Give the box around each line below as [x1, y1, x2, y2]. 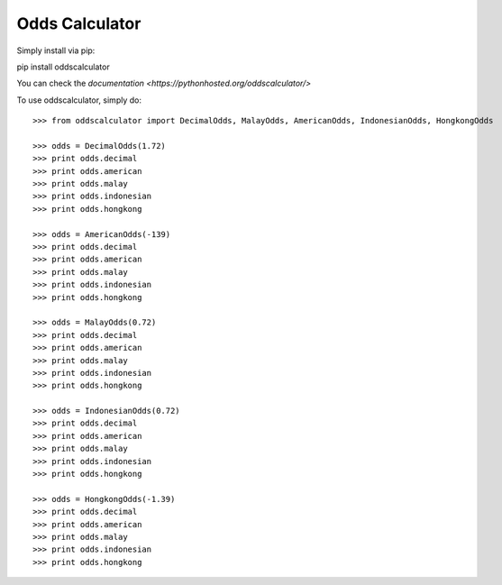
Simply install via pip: [16, 45, 96, 56]
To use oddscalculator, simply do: [16, 95, 141, 105]
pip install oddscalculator [16, 61, 110, 72]
